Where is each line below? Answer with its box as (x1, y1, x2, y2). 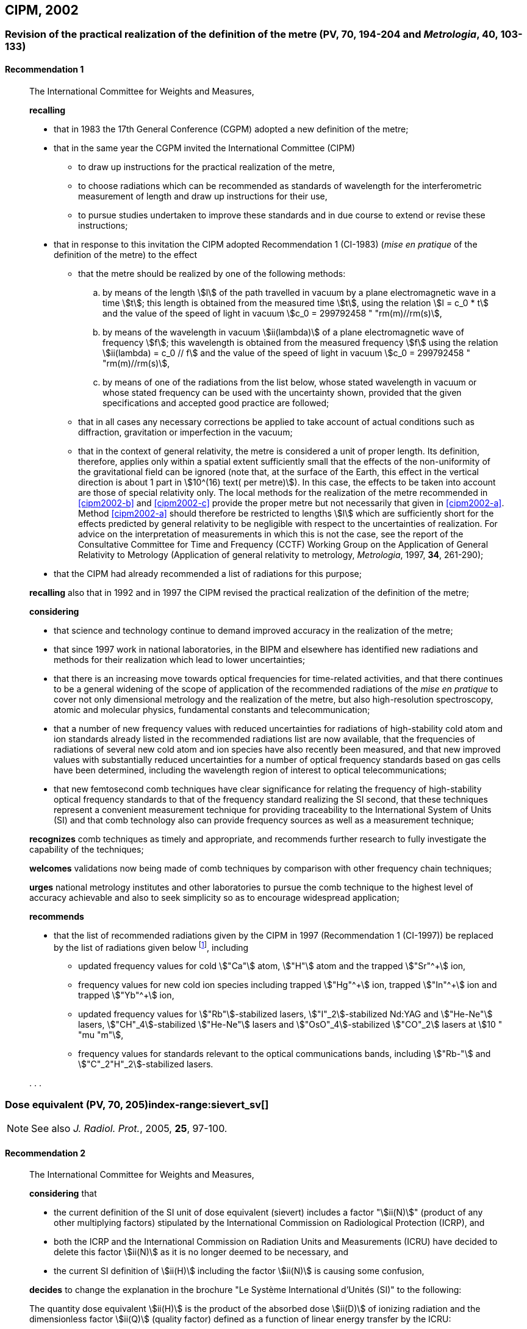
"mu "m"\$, (78, 1030, 124, 1041)
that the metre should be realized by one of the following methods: (78, 268, 346, 279)
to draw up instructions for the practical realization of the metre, (78, 161, 335, 172)
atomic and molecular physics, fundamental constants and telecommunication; (54, 704, 370, 715)
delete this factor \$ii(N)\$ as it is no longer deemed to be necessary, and (54, 1247, 349, 1258)
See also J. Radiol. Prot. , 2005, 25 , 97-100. (31, 1122, 228, 1135)
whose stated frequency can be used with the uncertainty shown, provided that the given (102, 387, 462, 398)
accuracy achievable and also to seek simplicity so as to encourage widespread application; (29, 892, 400, 903)
